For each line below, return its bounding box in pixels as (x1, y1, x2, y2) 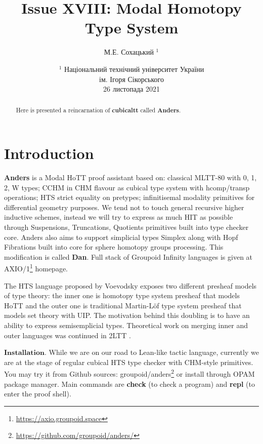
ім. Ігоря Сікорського (99, 73, 164, 84)
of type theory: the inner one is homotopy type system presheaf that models (4, 290, 240, 301)
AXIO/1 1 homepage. (4, 262, 68, 274)
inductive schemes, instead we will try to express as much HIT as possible (4, 212, 233, 222)
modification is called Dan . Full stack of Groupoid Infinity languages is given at (4, 251, 253, 262)
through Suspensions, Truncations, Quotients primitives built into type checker (4, 222, 249, 232)
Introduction (4, 143, 94, 164)
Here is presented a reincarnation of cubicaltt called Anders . (16, 106, 181, 115)
